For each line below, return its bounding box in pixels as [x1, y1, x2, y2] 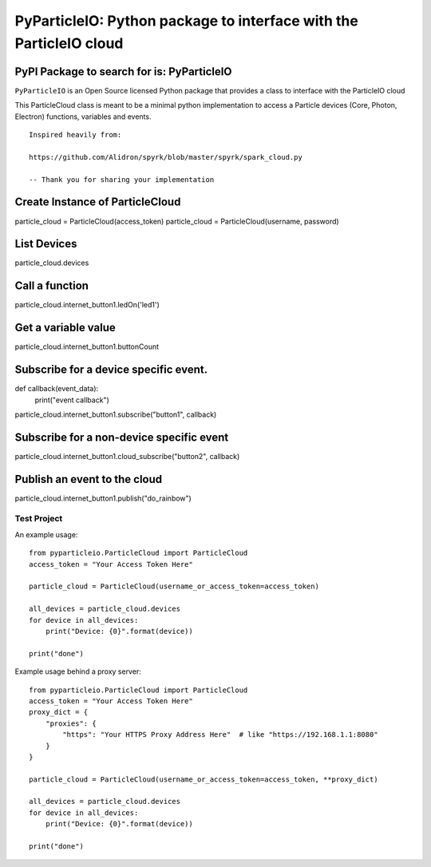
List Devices [14, 237, 77, 251]
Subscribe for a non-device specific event [14, 430, 229, 444]
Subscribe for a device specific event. [14, 363, 208, 377]
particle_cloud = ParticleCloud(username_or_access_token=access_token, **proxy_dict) [29, 774, 378, 784]
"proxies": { [45, 719, 97, 728]
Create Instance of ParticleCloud [14, 196, 181, 209]
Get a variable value [14, 321, 116, 335]
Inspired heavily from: [29, 130, 122, 140]
